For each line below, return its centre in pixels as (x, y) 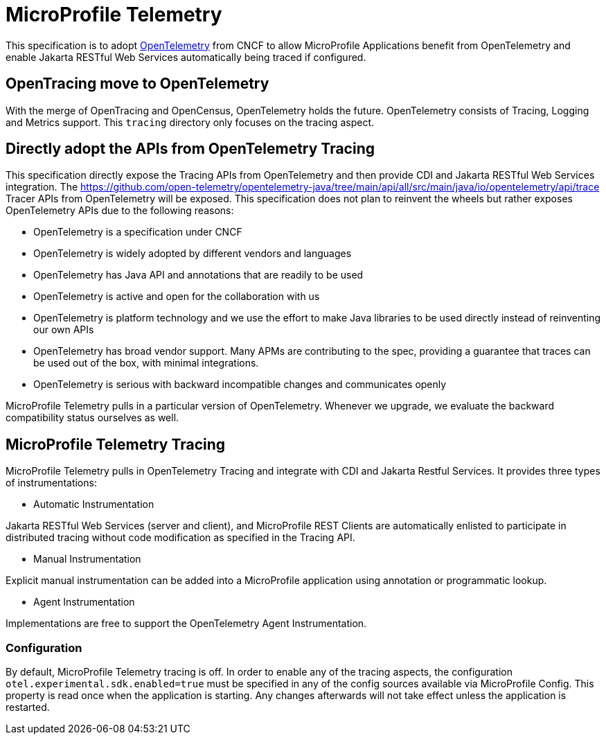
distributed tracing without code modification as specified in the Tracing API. (180, 538)
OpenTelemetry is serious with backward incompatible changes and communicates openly (240, 385)
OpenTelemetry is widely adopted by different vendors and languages (193, 254)
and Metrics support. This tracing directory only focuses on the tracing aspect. (190, 122)
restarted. (28, 707)
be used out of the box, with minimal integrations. (146, 363)
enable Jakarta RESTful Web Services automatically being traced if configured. (186, 57)
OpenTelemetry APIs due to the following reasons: (120, 211)
